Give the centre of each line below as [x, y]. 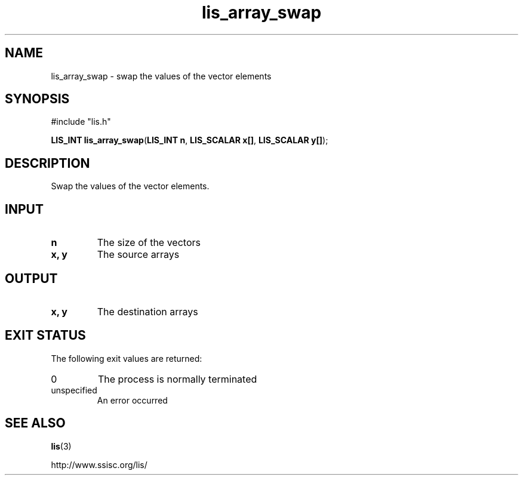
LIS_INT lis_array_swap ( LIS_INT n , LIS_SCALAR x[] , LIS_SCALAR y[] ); [190, 140]
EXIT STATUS [45, 336]
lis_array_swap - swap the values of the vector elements [161, 76]
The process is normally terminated [177, 379]
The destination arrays [147, 311]
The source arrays [138, 255]
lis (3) [61, 446]
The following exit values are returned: [127, 358]
